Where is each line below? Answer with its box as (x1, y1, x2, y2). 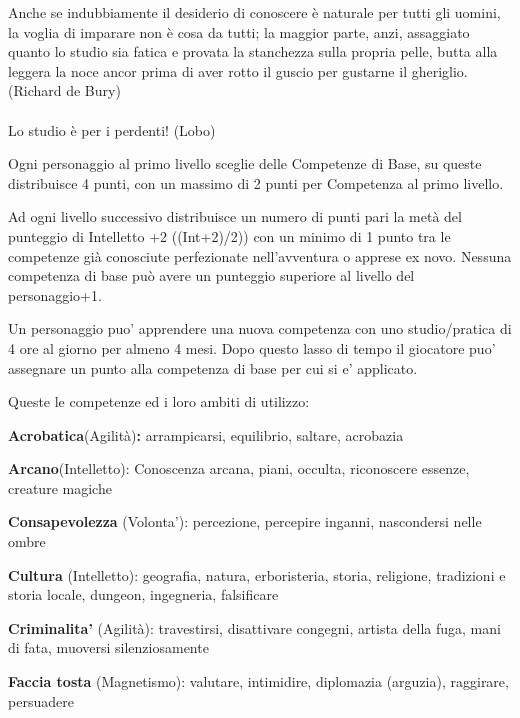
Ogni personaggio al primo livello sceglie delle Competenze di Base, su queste (8, 153, 482, 174)
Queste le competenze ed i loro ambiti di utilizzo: (8, 391, 310, 412)
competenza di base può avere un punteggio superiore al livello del (8, 265, 415, 286)
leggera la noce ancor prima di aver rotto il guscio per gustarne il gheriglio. (8, 60, 468, 81)
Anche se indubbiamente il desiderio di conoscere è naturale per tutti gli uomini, (8, 2, 501, 22)
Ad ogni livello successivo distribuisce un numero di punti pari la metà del (8, 206, 462, 227)
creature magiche (8, 477, 112, 498)
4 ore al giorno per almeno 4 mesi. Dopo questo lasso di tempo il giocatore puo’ (8, 337, 496, 358)
